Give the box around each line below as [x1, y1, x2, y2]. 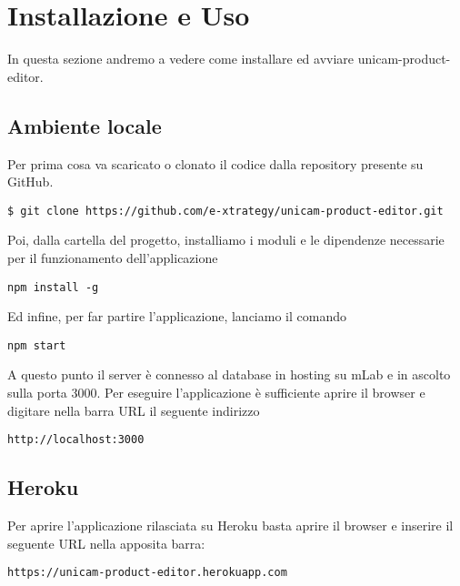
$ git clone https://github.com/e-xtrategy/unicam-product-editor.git [7, 204, 444, 217]
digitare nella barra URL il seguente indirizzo [7, 400, 260, 419]
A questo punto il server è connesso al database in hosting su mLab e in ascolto [7, 365, 451, 384]
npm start [7, 338, 66, 352]
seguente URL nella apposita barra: [7, 533, 205, 552]
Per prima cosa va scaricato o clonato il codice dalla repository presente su [7, 154, 424, 173]
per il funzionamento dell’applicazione [7, 248, 218, 267]
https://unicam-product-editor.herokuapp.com [7, 566, 287, 580]
